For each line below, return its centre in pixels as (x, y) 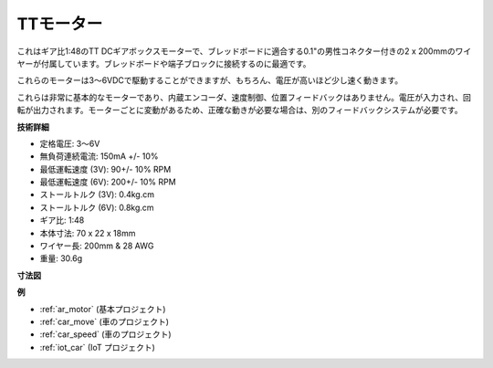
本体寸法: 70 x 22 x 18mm (88, 233)
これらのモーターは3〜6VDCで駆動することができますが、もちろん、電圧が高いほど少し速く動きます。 (210, 80)
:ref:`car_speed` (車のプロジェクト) (106, 334)
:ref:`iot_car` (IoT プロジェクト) (97, 347)
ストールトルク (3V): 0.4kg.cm (97, 195)
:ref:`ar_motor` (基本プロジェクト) (103, 309)
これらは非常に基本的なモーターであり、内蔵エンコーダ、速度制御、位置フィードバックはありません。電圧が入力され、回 (244, 97)
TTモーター (60, 24)
